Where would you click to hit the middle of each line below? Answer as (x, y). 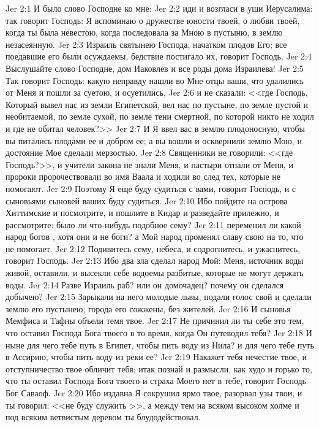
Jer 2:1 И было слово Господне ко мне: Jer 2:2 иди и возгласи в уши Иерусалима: (159, 8)
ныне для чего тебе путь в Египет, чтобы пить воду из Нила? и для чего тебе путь (160, 344)
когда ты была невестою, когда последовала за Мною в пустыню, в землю (144, 32)
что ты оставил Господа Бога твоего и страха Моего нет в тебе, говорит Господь (156, 381)
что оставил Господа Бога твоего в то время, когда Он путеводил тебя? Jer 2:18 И (159, 333)
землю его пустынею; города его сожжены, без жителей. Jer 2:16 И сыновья (148, 308)
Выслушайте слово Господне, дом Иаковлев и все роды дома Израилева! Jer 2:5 (155, 68)
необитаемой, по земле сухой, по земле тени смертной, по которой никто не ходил (160, 116)
